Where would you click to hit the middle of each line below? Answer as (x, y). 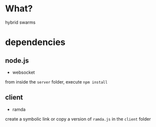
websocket (24, 72)
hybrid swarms (20, 22)
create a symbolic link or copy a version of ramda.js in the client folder (78, 119)
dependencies (35, 42)
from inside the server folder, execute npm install (56, 82)
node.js (17, 61)
